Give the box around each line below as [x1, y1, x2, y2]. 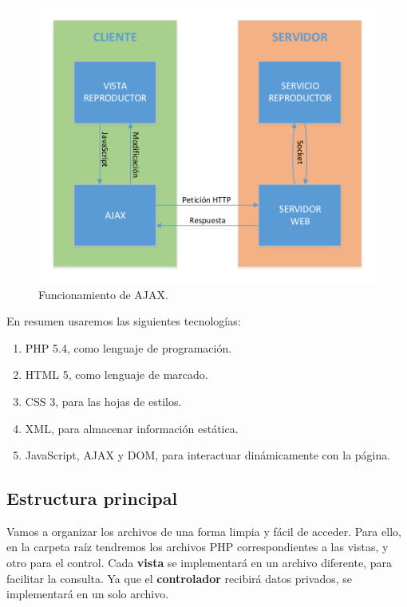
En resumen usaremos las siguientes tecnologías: [6, 313, 241, 329]
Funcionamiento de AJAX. [38, 286, 168, 302]
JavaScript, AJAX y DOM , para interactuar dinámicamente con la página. [25, 447, 391, 463]
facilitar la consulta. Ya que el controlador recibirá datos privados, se [6, 570, 352, 586]
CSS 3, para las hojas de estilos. [25, 392, 182, 409]
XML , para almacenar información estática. [25, 420, 239, 436]
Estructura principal [6, 486, 178, 510]
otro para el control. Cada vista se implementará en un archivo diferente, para [6, 554, 392, 571]
